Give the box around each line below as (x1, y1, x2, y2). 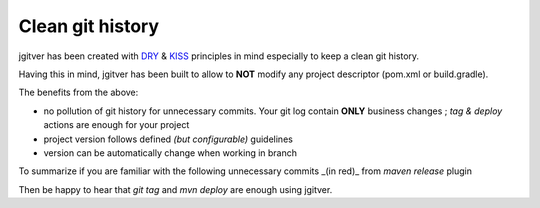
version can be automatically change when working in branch (43, 146, 298, 159)
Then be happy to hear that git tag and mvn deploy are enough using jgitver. (18, 183, 333, 195)
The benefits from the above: (18, 86, 139, 99)
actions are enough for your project (43, 119, 190, 131)
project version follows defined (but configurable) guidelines (43, 133, 294, 145)
